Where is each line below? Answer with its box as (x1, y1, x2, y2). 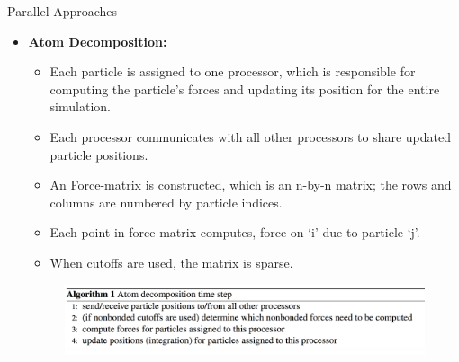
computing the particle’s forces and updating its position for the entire (49, 79, 440, 98)
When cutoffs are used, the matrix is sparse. (49, 252, 293, 271)
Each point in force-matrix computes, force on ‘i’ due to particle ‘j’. (49, 223, 420, 242)
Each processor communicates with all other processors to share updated (49, 127, 452, 146)
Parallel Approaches (7, 2, 118, 20)
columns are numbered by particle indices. (49, 192, 283, 211)
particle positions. (49, 145, 148, 163)
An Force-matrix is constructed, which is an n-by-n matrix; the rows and (49, 175, 452, 194)
